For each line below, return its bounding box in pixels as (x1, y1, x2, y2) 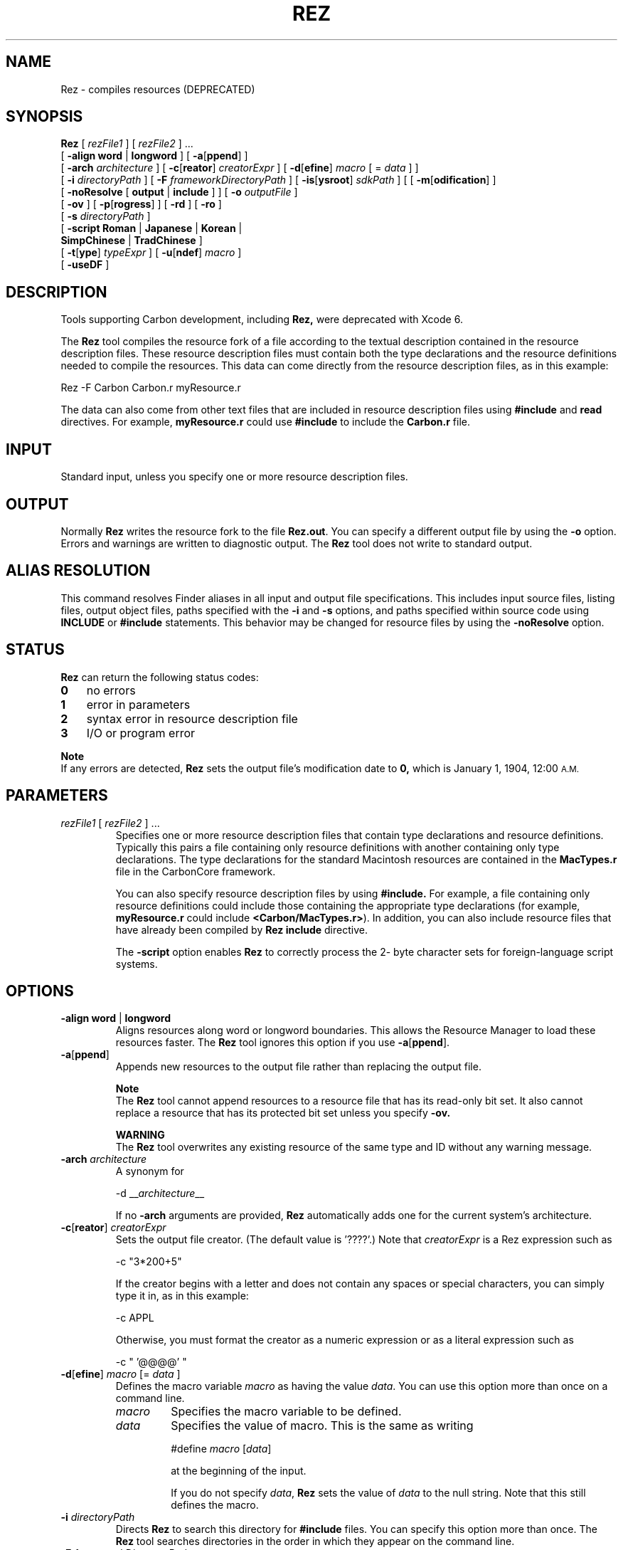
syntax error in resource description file (86, 711, 298, 726)
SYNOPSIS (6, 107, 83, 126)
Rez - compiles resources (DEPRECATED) (60, 83, 255, 95)
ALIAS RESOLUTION (6, 562, 151, 580)
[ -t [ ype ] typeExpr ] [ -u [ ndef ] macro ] (60, 246, 242, 259)
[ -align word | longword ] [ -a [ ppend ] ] (60, 149, 248, 162)
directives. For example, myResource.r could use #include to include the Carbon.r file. (60, 416, 470, 428)
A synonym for (115, 1165, 184, 1178)
